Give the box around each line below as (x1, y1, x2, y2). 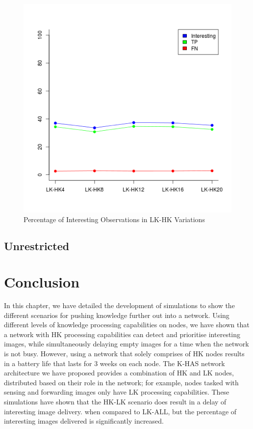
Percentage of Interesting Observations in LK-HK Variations (24, 214, 205, 224)
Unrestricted (4, 238, 70, 253)
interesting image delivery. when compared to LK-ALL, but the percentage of (4, 406, 237, 416)
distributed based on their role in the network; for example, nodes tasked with (4, 377, 239, 387)
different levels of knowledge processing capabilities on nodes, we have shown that (4, 319, 250, 330)
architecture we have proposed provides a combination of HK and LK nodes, (4, 368, 234, 378)
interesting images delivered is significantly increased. (4, 416, 164, 426)
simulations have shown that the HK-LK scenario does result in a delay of (4, 397, 227, 407)
